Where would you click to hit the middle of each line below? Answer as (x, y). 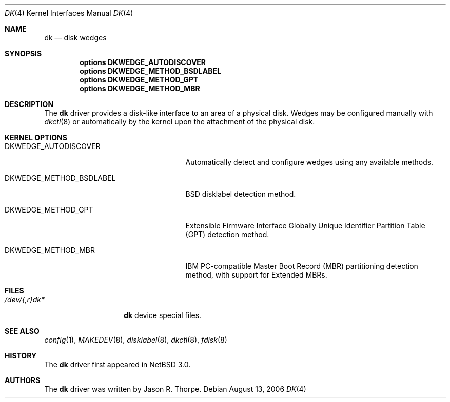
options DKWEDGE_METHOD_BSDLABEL (150, 71)
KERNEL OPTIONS (36, 137)
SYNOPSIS (23, 54)
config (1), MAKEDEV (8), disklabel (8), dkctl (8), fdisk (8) (136, 340)
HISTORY (21, 356)
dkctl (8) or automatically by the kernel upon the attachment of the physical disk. (180, 122)
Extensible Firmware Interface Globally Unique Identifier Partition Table (305, 226)
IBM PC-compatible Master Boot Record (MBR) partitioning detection (302, 266)
